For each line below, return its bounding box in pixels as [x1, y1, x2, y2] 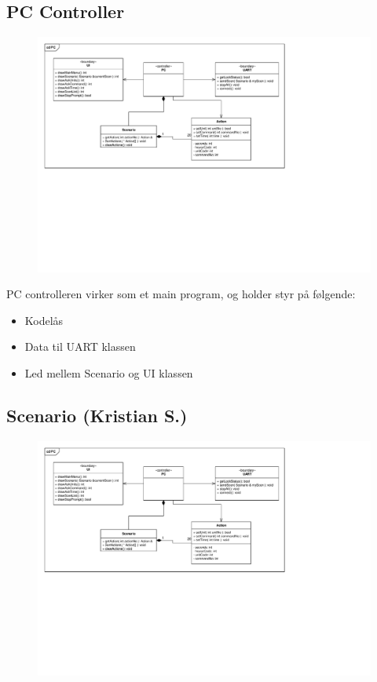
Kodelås [24, 312, 64, 328]
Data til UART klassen [24, 338, 136, 355]
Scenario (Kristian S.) [6, 403, 188, 427]
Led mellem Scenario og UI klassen [24, 364, 193, 381]
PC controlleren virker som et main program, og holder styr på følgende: [6, 286, 356, 302]
